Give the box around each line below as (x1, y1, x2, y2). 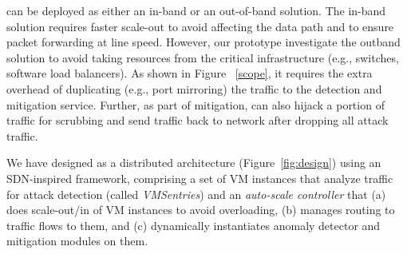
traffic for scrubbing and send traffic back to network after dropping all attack (6, 112, 389, 129)
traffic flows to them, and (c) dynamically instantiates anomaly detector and (6, 216, 381, 233)
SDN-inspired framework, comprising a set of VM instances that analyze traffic (6, 169, 393, 186)
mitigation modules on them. (6, 232, 148, 249)
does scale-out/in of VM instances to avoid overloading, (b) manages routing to (6, 201, 395, 218)
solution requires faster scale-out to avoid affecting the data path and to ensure (6, 18, 394, 34)
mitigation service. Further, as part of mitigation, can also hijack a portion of (6, 96, 385, 113)
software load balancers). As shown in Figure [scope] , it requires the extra (6, 65, 373, 81)
